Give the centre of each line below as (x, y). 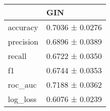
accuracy (23, 27)
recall (17, 56)
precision (23, 41)
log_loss (22, 99)
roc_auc (22, 84)
